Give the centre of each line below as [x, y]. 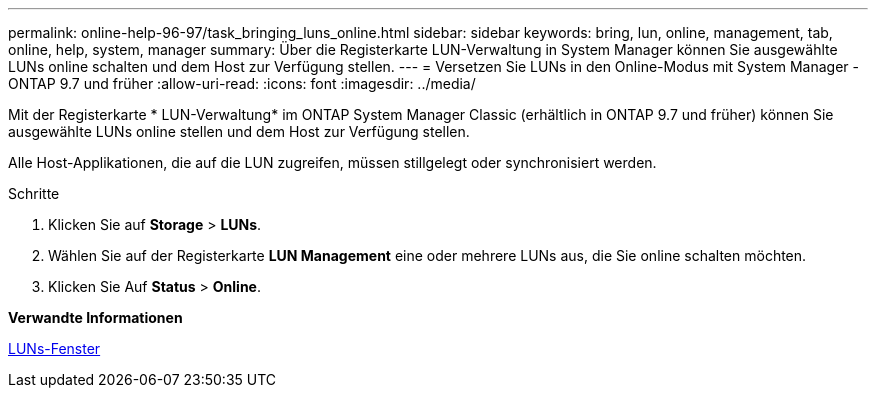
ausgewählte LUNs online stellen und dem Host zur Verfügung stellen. [239, 131]
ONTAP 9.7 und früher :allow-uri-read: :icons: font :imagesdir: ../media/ [242, 83]
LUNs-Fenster [54, 348]
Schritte [34, 193]
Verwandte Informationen [95, 317]
